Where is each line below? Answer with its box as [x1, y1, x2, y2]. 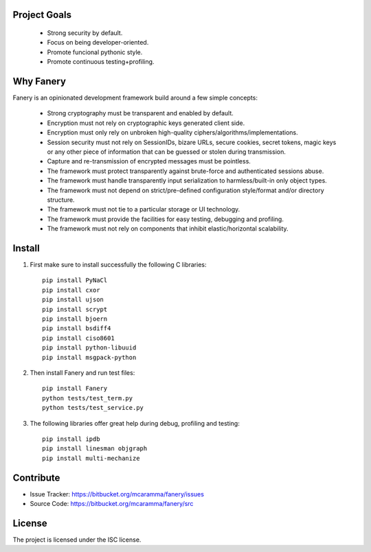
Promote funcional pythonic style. [47, 48, 143, 56]
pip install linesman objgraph [42, 445, 148, 452]
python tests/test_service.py [42, 404, 144, 412]
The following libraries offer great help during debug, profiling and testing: [30, 419, 240, 427]
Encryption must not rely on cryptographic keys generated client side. [47, 119, 245, 127]
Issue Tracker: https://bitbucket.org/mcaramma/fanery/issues [30, 490, 204, 498]
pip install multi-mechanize [42, 454, 140, 462]
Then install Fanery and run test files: [30, 368, 135, 377]
